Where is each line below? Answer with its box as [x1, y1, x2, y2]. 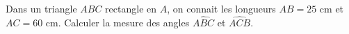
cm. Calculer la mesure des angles [45, 15, 190, 29]
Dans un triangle [6, 1, 77, 15]
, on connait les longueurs [167, 1, 276, 15]
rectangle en [105, 1, 157, 15]
